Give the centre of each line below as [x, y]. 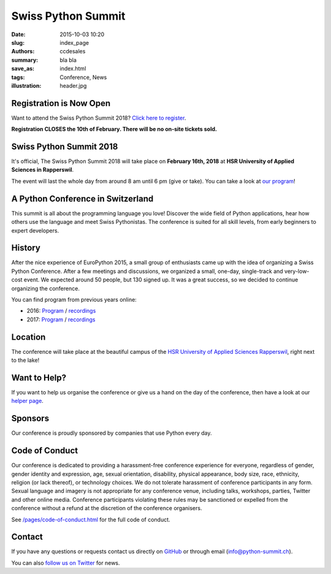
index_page [74, 42]
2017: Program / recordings [61, 320]
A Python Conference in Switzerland [82, 198]
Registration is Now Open [61, 103]
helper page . [28, 401]
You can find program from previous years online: [74, 300]
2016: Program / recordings [61, 311]
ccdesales [73, 52]
